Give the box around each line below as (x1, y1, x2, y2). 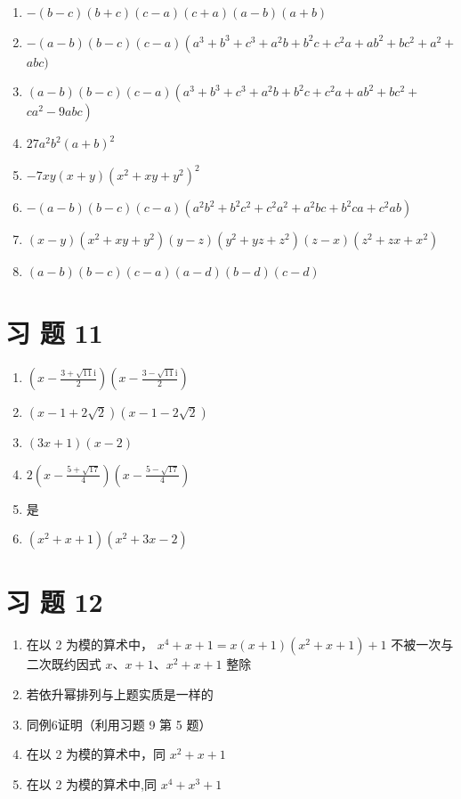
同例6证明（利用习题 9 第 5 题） (26, 714, 212, 733)
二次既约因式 (26, 655, 101, 673)
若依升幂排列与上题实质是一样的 (26, 684, 214, 703)
